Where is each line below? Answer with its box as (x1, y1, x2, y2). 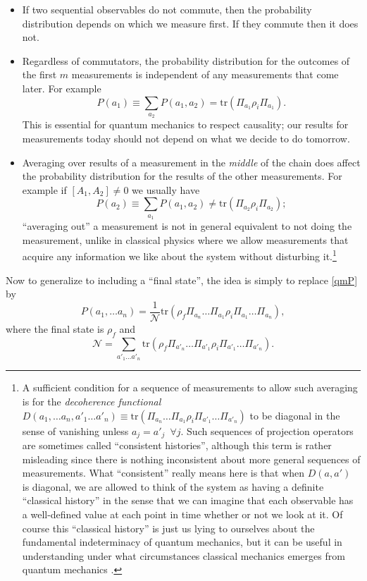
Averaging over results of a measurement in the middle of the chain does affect (22, 154, 361, 169)
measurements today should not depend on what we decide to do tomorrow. (22, 130, 350, 145)
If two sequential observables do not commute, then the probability (22, 2, 312, 16)
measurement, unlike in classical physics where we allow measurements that (22, 232, 349, 247)
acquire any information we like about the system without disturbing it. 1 (22, 247, 337, 263)
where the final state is (6, 321, 104, 336)
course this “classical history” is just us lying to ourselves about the (22, 520, 315, 535)
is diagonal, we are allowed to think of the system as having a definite (22, 479, 324, 494)
